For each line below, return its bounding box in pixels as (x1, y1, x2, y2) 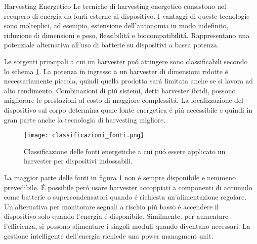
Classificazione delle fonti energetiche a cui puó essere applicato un (24, 146, 226, 156)
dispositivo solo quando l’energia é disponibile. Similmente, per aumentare (4, 211, 228, 221)
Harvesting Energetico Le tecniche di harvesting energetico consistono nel (4, 1, 226, 11)
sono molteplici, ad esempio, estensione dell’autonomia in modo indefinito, (4, 20, 229, 31)
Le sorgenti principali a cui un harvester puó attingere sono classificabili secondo (4, 56, 248, 66)
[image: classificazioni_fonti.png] (24, 132, 144, 139)
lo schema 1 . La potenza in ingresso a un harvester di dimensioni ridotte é (4, 66, 228, 76)
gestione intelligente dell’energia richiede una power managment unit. (4, 230, 214, 241)
